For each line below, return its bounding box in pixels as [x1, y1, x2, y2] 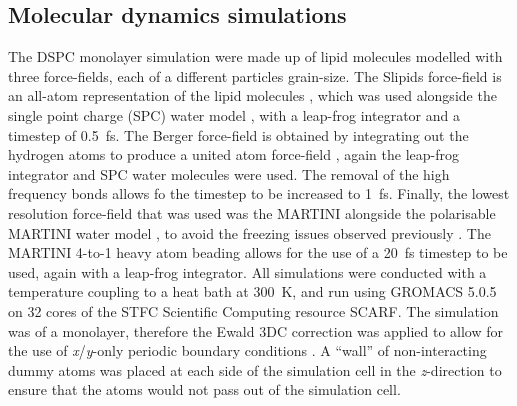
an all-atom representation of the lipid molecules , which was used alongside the [8, 85, 497, 106]
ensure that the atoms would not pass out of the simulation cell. [8, 379, 401, 400]
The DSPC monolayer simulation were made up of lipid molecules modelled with [8, 46, 503, 67]
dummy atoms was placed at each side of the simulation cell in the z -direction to [8, 359, 502, 380]
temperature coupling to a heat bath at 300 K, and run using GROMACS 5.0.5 [8, 281, 497, 302]
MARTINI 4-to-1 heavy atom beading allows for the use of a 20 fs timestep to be [8, 242, 508, 263]
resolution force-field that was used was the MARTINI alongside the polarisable [8, 202, 496, 223]
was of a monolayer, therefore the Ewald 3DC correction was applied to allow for [8, 320, 504, 341]
